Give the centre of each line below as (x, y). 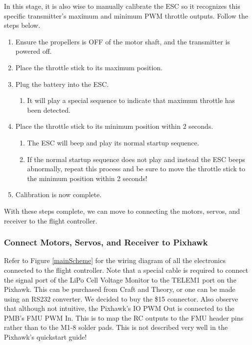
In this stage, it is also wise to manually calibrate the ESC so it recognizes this (122, 6)
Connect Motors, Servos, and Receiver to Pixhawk (106, 242)
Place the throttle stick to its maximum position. (89, 67)
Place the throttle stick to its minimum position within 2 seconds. (114, 126)
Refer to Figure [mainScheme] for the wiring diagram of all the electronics (115, 260)
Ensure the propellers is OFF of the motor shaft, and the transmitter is (123, 41)
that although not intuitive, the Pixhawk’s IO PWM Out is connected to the (119, 308)
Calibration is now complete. (58, 194)
